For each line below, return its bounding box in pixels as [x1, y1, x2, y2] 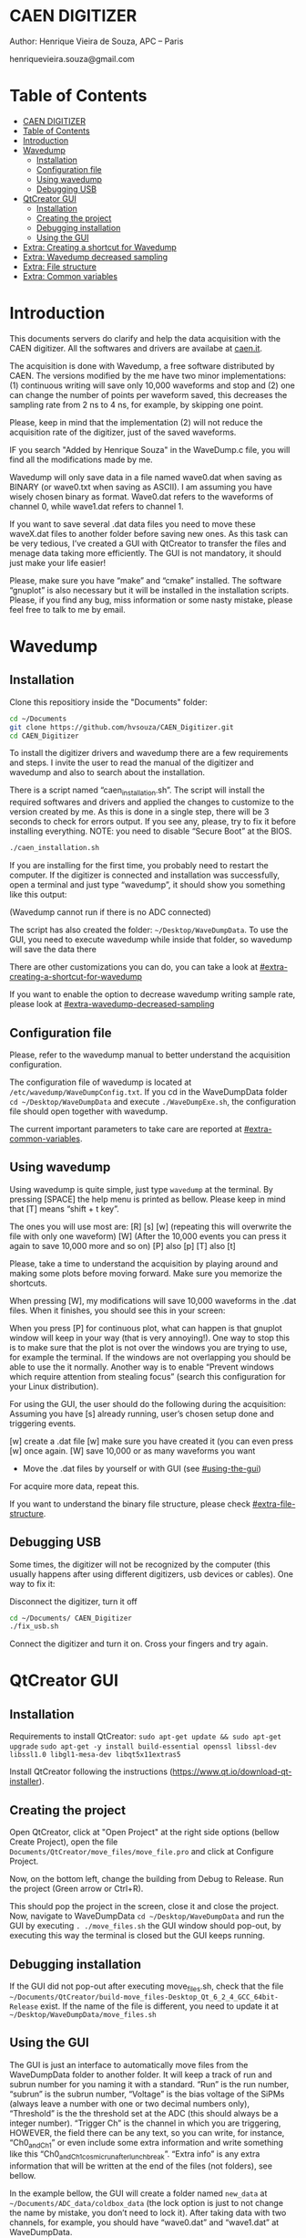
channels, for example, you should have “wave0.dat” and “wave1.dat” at [9, 2217, 280, 2228]
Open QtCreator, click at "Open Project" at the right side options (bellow [9, 1827, 280, 1838]
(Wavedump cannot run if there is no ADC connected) [9, 907, 211, 918]
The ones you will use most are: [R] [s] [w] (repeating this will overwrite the [9, 1221, 292, 1232]
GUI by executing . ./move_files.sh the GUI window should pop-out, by [9, 1920, 282, 1931]
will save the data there [9, 944, 97, 955]
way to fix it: [9, 1578, 56, 1589]
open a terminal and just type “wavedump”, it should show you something [9, 879, 285, 890]
